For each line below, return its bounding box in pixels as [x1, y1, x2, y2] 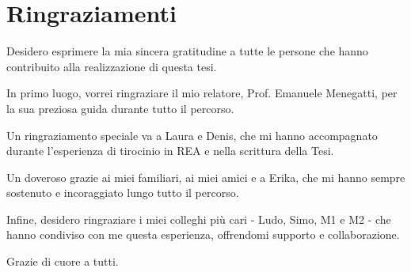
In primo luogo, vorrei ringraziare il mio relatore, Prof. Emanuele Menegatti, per [6, 85, 398, 101]
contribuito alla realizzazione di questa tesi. [6, 58, 217, 74]
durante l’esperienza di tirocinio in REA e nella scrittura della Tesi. [6, 142, 334, 159]
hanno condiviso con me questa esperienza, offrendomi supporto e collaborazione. [6, 226, 400, 243]
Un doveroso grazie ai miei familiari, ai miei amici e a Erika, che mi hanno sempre [6, 168, 405, 185]
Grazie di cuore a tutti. [6, 253, 119, 270]
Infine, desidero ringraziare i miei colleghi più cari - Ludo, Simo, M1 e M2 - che [6, 210, 391, 227]
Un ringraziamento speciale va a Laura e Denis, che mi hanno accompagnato [6, 127, 378, 143]
